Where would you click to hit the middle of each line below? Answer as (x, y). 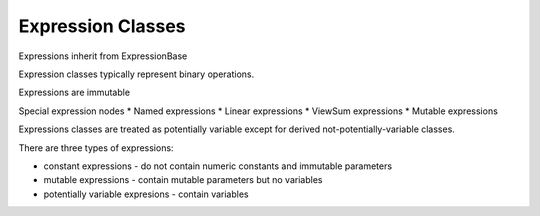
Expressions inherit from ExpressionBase (103, 56)
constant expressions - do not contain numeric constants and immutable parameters (218, 166)
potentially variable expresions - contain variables (146, 194)
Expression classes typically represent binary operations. (136, 74)
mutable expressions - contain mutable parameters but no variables (183, 180)
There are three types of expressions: (96, 147)
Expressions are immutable (74, 92)
